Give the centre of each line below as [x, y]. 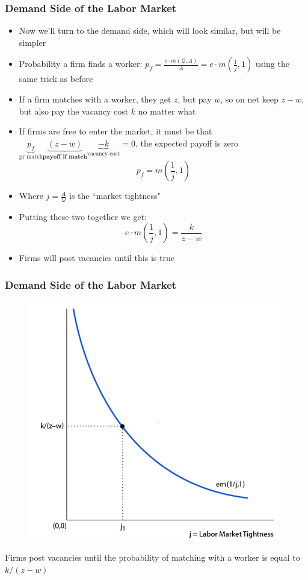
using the [272, 64]
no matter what [167, 111]
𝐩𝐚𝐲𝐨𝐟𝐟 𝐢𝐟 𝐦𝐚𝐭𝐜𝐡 [65, 156]
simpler [32, 42]
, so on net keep [249, 99]
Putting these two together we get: [83, 216]
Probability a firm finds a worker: [81, 64]
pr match [31, 157]
